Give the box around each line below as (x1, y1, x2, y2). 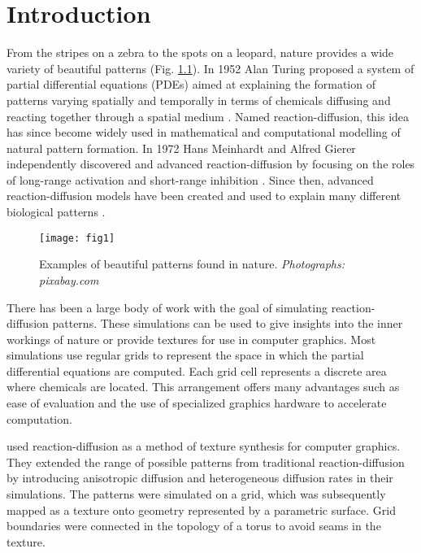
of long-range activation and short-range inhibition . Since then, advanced (7, 171, 374, 188)
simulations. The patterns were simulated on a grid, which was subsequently (7, 486, 386, 503)
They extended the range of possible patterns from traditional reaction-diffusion (7, 453, 405, 470)
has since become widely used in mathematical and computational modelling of (7, 124, 401, 141)
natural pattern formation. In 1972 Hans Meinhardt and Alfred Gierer (7, 139, 356, 156)
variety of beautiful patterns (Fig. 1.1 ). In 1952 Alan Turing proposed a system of (7, 59, 414, 76)
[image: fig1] (39, 232, 115, 244)
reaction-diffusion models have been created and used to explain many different (7, 187, 401, 204)
